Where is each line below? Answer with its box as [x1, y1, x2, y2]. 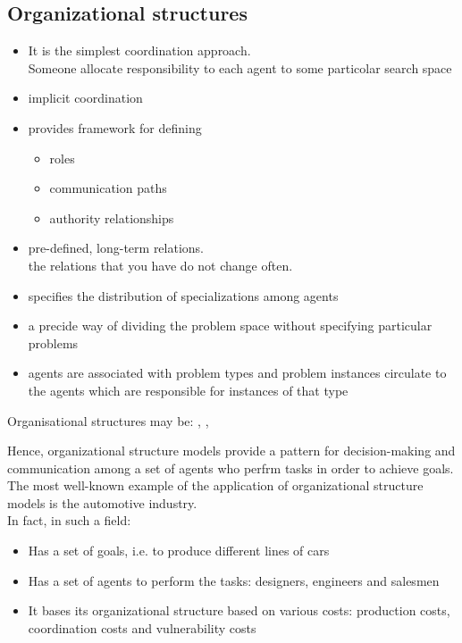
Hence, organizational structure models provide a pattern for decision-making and [7, 441, 456, 460]
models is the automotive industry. [7, 493, 197, 512]
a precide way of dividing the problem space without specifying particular [28, 316, 433, 335]
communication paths [49, 179, 167, 197]
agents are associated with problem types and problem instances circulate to [28, 363, 447, 382]
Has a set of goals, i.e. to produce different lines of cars [28, 541, 330, 560]
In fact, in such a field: [7, 511, 131, 530]
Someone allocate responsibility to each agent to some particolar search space [28, 58, 452, 77]
